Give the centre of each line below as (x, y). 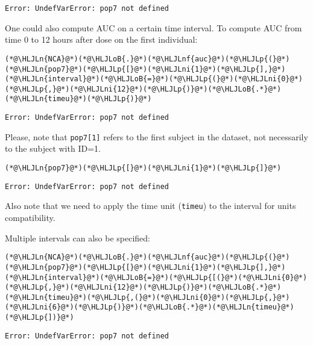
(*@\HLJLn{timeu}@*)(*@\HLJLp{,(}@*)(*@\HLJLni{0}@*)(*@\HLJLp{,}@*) (147, 297)
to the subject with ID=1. (53, 148)
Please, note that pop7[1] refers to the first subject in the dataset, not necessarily (156, 136)
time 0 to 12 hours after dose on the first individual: (101, 39)
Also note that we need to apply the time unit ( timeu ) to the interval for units (150, 206)
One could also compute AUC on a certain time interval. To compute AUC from (153, 27)
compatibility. (30, 217)
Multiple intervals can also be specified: (77, 238)
